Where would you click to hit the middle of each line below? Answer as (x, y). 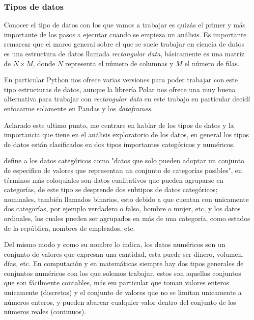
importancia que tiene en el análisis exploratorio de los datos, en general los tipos (127, 135)
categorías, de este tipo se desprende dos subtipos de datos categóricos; (111, 189)
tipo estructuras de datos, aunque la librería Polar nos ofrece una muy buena (120, 89)
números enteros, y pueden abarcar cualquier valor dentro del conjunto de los (120, 302)
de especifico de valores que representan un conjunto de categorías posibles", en (123, 170)
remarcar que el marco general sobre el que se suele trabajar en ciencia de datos (124, 44)
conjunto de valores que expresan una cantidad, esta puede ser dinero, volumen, (124, 254)
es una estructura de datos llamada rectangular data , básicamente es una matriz (124, 53)
